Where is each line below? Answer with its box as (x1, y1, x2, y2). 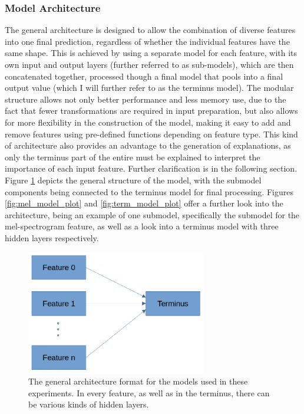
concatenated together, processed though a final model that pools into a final (5, 70, 283, 82)
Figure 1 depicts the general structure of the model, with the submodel (5, 173, 262, 186)
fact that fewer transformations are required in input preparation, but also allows (5, 104, 298, 117)
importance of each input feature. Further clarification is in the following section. (5, 162, 298, 175)
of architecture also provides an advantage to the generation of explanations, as (5, 139, 291, 152)
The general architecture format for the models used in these (28, 375, 248, 387)
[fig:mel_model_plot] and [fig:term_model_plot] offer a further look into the (5, 197, 283, 209)
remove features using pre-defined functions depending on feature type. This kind (5, 127, 298, 140)
